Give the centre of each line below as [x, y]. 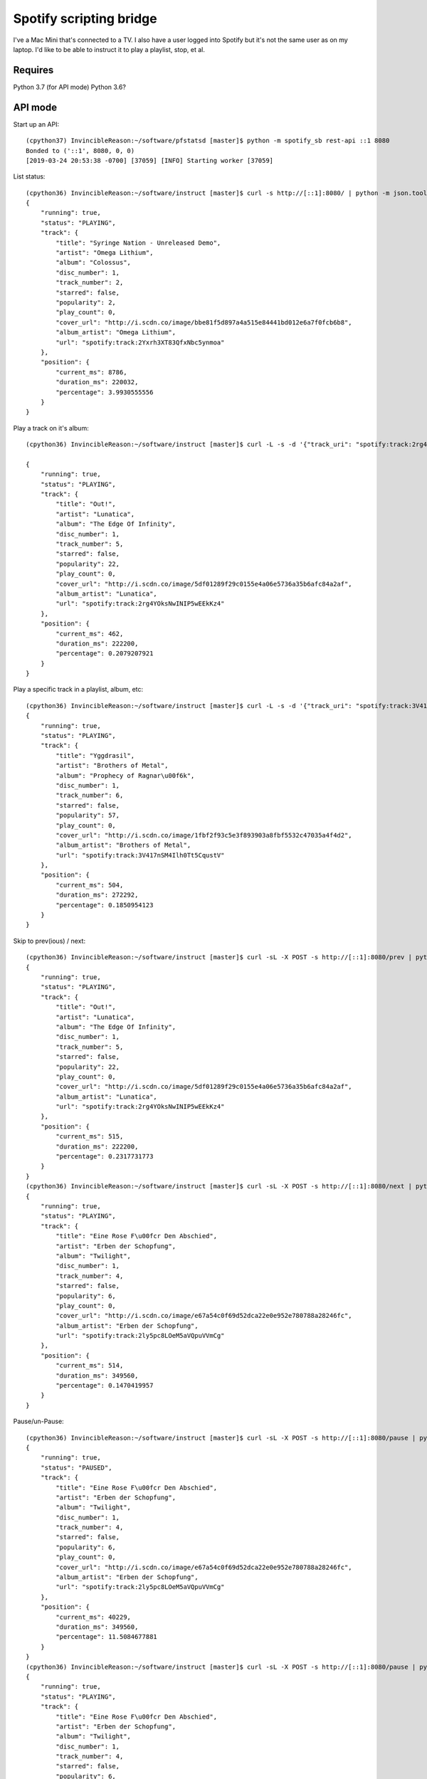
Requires [33, 70]
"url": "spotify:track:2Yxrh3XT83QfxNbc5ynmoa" [140, 342]
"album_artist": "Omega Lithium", [116, 332]
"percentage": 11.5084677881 [107, 1637]
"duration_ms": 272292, [97, 895]
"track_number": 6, [90, 796]
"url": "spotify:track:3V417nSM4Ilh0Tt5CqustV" [140, 855]
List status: [29, 176]
